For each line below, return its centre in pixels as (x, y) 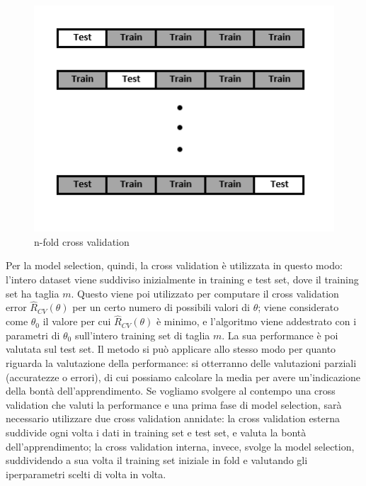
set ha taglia (33, 293)
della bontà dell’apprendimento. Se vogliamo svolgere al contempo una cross (171, 391)
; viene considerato (298, 307)
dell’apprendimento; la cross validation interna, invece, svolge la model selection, (180, 446)
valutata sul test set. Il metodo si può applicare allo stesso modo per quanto (171, 349)
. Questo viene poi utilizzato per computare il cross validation (205, 293)
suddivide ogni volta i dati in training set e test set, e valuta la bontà (156, 432)
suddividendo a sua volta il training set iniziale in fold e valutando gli (157, 460)
